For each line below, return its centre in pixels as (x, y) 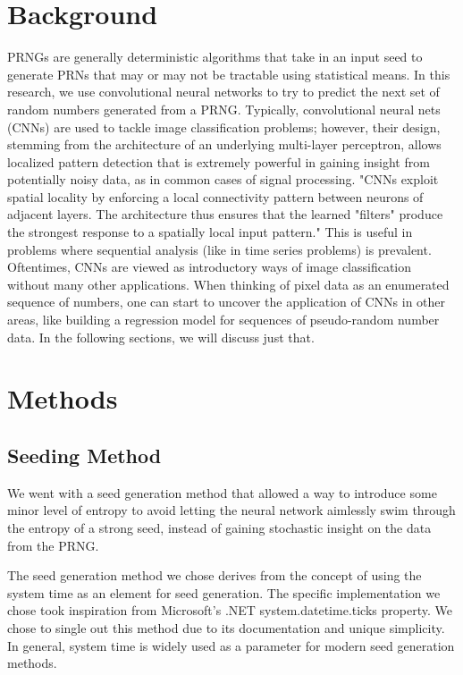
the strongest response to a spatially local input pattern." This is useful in (210, 232)
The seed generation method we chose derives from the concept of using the (215, 575)
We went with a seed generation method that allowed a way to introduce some (222, 492)
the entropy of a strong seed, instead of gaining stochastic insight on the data (219, 527)
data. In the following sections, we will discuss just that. (161, 337)
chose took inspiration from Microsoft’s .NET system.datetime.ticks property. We (230, 610)
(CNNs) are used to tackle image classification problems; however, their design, (224, 127)
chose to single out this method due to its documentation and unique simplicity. (226, 627)
